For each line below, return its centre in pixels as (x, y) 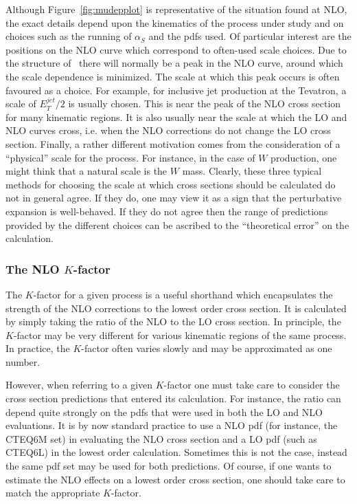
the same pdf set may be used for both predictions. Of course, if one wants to (169, 466)
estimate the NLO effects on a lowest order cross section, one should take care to (175, 479)
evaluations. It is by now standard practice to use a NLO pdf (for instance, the (172, 425)
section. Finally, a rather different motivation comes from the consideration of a (173, 143)
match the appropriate (53, 493)
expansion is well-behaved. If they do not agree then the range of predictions (167, 211)
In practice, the (38, 348)
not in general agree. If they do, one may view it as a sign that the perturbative (174, 198)
